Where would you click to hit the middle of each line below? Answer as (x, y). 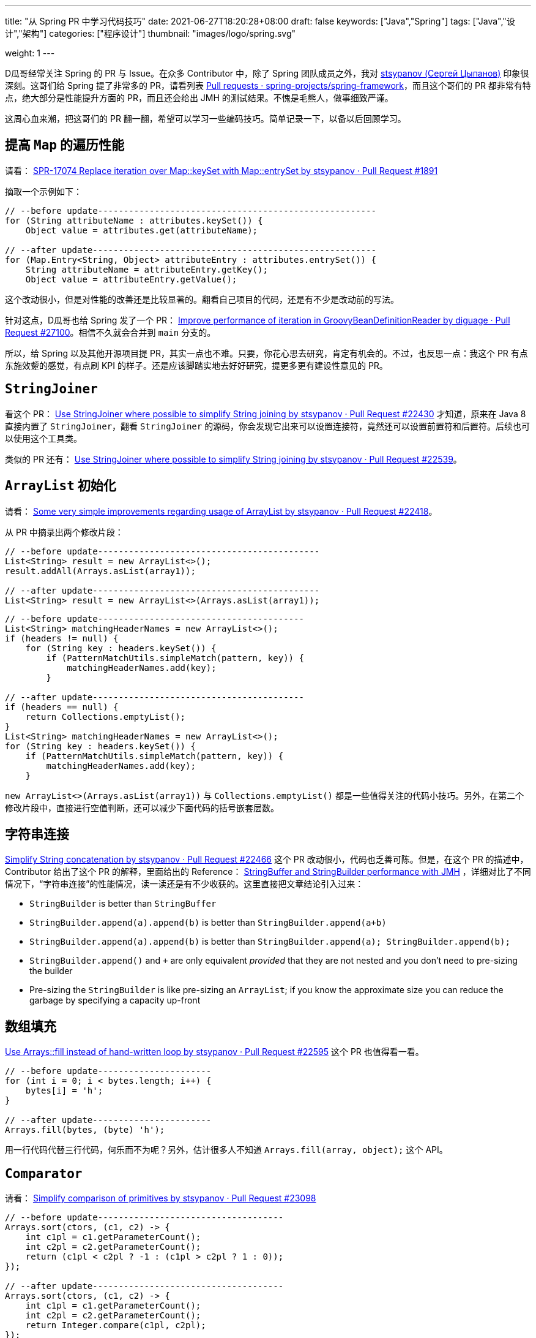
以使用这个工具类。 (43, 438)
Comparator (44, 1174)
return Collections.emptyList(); (106, 716)
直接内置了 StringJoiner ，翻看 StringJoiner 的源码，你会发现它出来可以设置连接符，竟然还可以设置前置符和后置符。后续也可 (268, 426)
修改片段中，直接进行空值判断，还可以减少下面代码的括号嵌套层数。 (142, 807)
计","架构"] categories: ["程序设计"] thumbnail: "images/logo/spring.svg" (151, 33)
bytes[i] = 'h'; (64, 1091)
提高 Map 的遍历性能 (65, 145)
